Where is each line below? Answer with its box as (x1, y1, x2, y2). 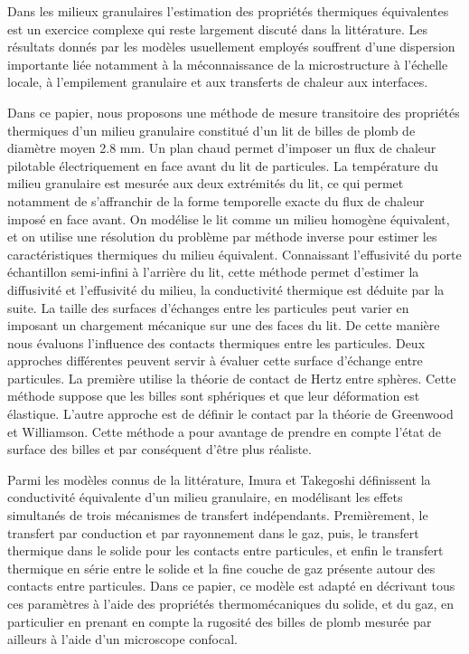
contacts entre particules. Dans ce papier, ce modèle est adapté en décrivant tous (7, 576, 455, 595)
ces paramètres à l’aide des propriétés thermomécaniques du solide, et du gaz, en (7, 594, 455, 612)
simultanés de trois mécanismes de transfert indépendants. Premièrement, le (7, 506, 428, 525)
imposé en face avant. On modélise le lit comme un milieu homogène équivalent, (7, 209, 450, 228)
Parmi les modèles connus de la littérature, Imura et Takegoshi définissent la (7, 469, 431, 488)
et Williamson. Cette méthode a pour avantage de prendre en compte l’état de (7, 422, 442, 441)
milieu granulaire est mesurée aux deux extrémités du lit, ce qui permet (7, 174, 404, 193)
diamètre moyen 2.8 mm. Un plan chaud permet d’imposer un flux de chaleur (7, 138, 436, 157)
